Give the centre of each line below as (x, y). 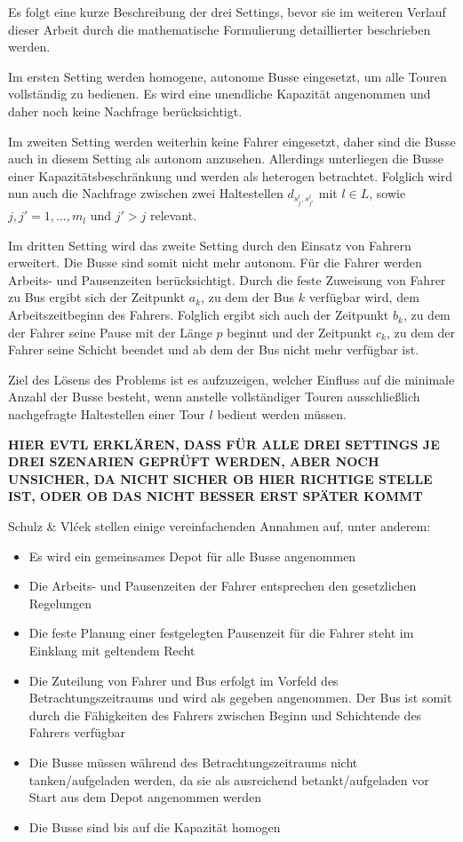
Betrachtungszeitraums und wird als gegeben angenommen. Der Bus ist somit (240, 698)
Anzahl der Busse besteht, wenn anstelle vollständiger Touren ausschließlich (214, 397)
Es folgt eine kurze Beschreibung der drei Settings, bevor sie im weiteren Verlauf (227, 12)
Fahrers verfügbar (77, 732)
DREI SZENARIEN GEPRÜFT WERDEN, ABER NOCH (194, 461)
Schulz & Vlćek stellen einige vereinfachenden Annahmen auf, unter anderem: (220, 526)
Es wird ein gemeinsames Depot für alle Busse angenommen (192, 556)
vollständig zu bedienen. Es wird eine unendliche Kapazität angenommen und (220, 94)
